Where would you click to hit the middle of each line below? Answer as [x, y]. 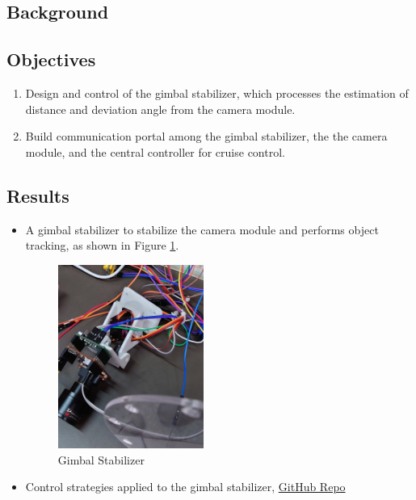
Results [38, 195]
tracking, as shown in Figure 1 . [102, 245]
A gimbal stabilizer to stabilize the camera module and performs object [202, 229]
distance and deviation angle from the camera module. [160, 109]
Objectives [51, 59]
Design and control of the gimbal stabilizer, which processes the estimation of [217, 92]
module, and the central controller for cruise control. [155, 151]
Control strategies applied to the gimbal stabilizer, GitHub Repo [185, 487]
